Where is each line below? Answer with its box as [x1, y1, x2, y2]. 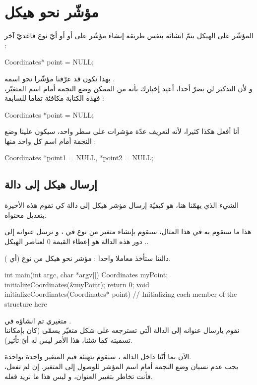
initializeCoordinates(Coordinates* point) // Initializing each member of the [4, 289, 237, 299]
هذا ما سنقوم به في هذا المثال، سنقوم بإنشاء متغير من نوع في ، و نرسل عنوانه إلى [4, 226, 252, 237]
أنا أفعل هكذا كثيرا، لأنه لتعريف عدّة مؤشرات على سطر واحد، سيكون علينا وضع [4, 126, 240, 136]
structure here [4, 299, 47, 309]
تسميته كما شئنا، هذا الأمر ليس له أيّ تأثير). [4, 334, 132, 345]
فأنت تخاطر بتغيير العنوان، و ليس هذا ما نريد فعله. [4, 371, 153, 381]
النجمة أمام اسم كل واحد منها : [4, 135, 96, 146]
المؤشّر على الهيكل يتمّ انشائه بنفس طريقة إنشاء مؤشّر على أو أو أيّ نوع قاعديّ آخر [4, 30, 254, 41]
